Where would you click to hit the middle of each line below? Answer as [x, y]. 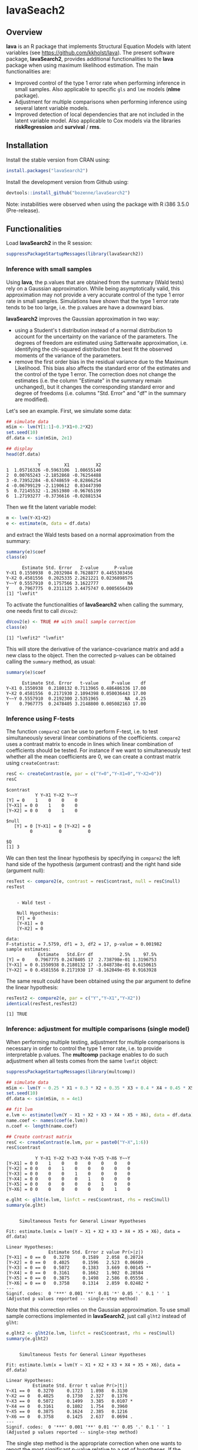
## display [19, 449]
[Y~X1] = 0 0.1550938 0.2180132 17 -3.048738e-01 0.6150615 [82, 965]
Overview [24, 32]
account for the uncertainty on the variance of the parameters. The [96, 336]
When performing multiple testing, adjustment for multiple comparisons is [95, 1042]
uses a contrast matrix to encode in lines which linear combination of [90, 744]
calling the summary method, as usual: [51, 662]
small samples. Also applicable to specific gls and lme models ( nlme [98, 89]
